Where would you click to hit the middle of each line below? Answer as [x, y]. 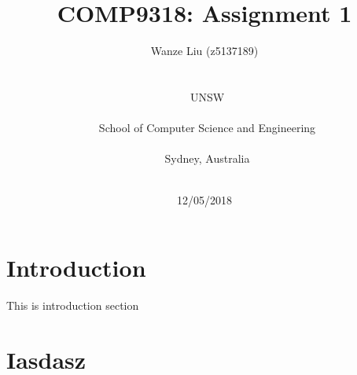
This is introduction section [73, 305]
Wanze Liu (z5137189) [204, 51]
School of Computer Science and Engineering [207, 128]
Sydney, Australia [207, 158]
